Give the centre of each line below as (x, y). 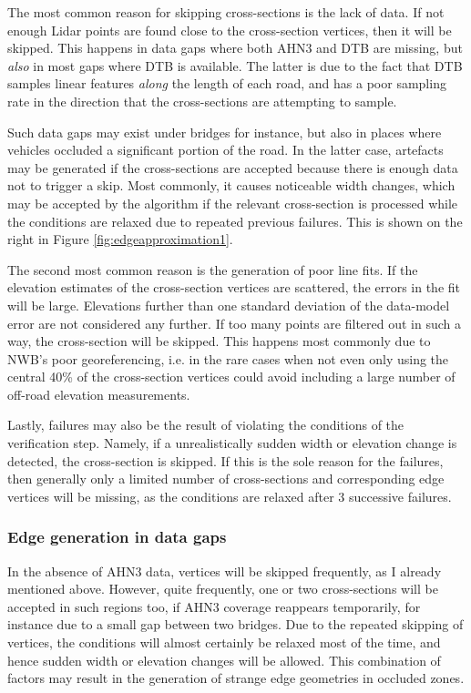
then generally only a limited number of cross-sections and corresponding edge (226, 479)
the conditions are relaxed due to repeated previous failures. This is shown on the (235, 221)
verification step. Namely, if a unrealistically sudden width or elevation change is (232, 443)
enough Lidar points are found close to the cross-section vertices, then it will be (230, 30)
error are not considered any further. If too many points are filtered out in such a (234, 323)
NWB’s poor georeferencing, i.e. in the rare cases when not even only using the (228, 358)
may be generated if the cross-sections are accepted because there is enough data (233, 167)
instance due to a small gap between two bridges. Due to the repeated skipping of (235, 624)
